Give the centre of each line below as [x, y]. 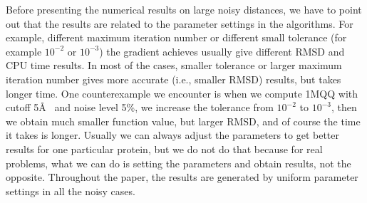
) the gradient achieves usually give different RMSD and [222, 51]
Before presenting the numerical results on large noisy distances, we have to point [184, 9]
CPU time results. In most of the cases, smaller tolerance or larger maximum [174, 65]
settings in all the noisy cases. [71, 191]
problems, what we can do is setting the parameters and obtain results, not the [179, 163]
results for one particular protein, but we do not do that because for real [164, 149]
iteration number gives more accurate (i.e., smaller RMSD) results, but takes [174, 79]
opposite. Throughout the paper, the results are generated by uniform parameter [182, 177]
